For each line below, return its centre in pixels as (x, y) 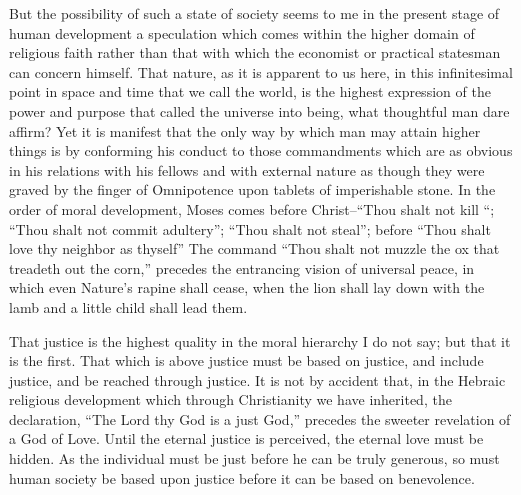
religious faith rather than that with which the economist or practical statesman (255, 52)
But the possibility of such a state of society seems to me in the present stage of (254, 13)
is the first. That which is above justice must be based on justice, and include (246, 360)
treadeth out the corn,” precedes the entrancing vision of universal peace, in (242, 267)
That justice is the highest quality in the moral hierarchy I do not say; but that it (260, 340)
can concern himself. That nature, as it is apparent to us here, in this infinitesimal (261, 71)
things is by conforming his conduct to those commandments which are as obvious (261, 150)
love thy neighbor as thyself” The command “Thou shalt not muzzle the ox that (254, 248)
